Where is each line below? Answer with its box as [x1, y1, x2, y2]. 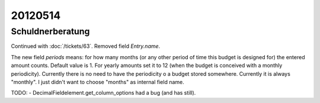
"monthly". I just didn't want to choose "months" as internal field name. [11, 78, 185, 85]
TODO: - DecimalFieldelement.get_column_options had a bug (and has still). [11, 89, 196, 96]
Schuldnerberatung [11, 26, 90, 37]
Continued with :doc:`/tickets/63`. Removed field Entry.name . [11, 43, 161, 50]
